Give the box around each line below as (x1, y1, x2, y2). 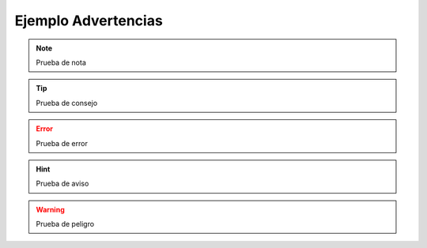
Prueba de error (36, 138, 89, 148)
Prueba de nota (36, 58, 87, 67)
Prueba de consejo (36, 98, 98, 107)
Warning (36, 205, 65, 214)
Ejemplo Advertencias (14, 12, 164, 29)
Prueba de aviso (36, 178, 89, 189)
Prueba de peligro (36, 220, 95, 229)
